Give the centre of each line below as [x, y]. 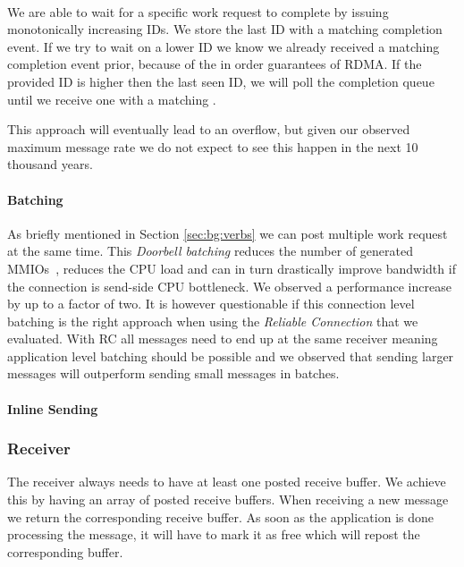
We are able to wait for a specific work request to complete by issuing [198, 11]
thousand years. [50, 164]
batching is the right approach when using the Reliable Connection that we [213, 321]
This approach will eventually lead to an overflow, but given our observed [209, 129]
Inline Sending [53, 408]
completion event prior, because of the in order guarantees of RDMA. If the [215, 64]
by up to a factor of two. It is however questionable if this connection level [211, 304]
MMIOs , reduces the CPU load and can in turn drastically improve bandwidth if [232, 268]
